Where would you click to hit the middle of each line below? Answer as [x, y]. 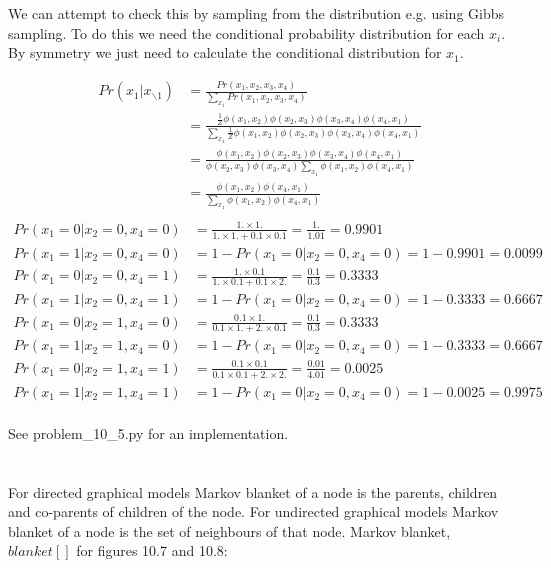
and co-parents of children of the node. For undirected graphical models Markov [253, 511]
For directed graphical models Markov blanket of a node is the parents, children [253, 491]
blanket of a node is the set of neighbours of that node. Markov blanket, [229, 530]
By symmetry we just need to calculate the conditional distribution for [225, 52]
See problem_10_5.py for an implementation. [148, 432]
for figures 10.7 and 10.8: [152, 550]
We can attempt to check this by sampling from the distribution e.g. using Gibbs [256, 13]
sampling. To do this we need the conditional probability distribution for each [246, 32]
